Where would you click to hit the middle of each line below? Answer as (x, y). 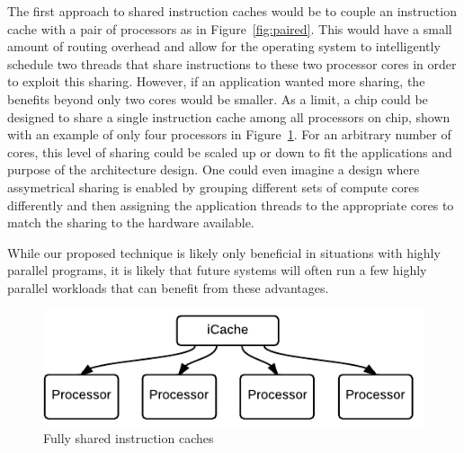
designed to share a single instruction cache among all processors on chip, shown (229, 116)
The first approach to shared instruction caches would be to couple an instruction (232, 11)
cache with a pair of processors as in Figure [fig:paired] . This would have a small (230, 28)
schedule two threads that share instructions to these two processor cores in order (232, 63)
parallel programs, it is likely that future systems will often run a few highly (217, 270)
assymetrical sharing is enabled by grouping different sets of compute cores (214, 187)
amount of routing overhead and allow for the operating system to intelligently (224, 46)
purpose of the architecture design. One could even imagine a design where (214, 169)
